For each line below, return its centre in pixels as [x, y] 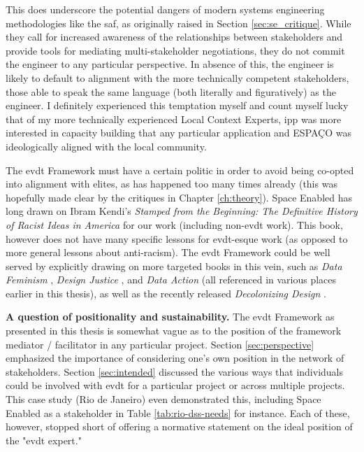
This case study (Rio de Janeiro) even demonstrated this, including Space [163, 399]
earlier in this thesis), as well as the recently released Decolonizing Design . [166, 293]
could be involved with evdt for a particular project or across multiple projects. [175, 385]
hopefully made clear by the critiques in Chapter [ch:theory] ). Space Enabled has [179, 197]
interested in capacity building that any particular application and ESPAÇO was [179, 133]
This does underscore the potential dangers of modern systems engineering [165, 9]
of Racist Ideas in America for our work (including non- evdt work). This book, [174, 224]
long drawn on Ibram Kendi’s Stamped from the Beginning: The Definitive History [182, 211]
